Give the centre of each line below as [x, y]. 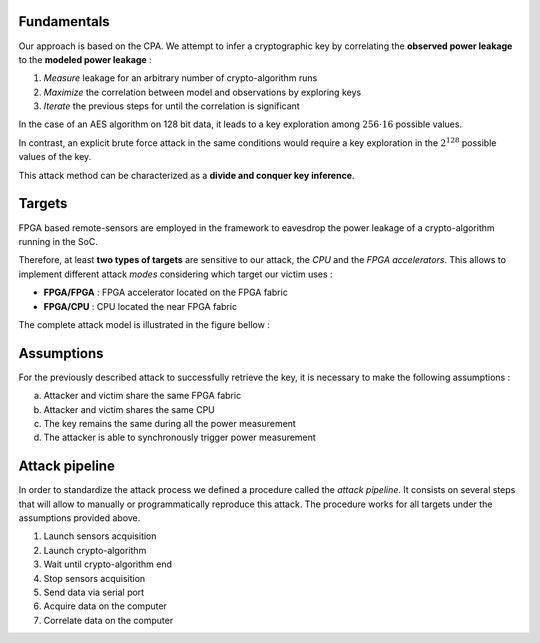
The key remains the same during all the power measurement [170, 423]
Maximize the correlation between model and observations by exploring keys [202, 92]
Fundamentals [64, 21]
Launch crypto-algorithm [95, 550]
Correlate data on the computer [108, 620]
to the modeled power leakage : [85, 59]
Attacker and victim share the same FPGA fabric [142, 396]
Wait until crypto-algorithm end [108, 564]
